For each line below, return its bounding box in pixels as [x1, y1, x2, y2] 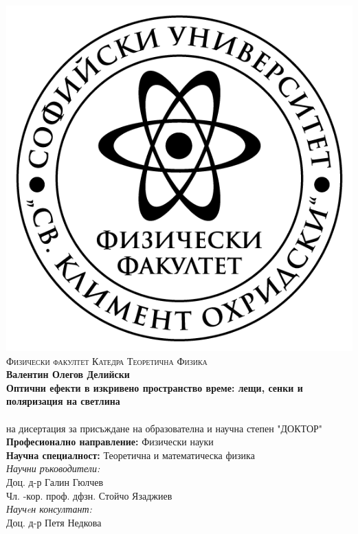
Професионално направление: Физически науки [6, 434, 214, 449]
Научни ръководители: [6, 461, 100, 476]
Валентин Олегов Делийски [6, 367, 130, 381]
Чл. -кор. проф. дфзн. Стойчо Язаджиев [6, 488, 172, 502]
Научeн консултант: [6, 502, 92, 516]
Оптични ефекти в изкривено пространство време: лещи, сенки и [6, 380, 303, 394]
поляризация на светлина [6, 394, 120, 408]
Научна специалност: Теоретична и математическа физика [6, 447, 255, 462]
